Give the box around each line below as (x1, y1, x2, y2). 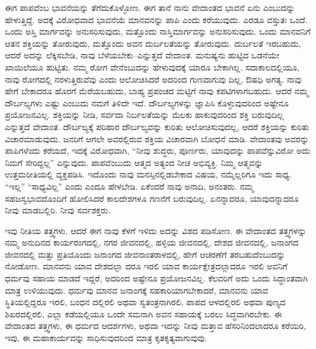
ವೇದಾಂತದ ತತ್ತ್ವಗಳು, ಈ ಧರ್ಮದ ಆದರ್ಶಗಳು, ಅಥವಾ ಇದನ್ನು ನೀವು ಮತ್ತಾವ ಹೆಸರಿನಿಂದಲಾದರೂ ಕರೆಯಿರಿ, (5, 319, 306, 332)
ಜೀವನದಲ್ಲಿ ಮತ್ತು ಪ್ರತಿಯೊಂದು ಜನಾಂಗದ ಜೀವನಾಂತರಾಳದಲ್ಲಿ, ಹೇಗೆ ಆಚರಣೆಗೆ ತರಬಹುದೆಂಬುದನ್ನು (5, 247, 286, 260)
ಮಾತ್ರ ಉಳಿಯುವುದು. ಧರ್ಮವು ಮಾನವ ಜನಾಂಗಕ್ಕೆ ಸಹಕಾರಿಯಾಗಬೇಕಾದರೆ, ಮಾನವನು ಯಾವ (5, 283, 269, 296)
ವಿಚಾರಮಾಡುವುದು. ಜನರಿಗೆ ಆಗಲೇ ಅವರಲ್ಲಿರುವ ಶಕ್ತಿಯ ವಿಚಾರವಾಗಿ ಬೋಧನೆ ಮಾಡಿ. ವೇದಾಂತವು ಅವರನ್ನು (5, 132, 309, 145)
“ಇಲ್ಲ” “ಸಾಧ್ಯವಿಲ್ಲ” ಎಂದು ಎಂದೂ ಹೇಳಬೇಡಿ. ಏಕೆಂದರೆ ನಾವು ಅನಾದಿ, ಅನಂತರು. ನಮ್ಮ (5, 179, 254, 192)
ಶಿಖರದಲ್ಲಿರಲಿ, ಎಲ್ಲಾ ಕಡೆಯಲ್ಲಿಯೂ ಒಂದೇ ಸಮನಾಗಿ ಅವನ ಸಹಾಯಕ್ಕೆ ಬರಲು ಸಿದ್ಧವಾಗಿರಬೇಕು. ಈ (5, 307, 282, 320)
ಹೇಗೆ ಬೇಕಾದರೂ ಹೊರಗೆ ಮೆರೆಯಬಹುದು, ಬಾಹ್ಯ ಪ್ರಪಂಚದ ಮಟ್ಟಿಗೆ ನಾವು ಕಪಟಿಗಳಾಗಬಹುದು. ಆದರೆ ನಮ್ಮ (5, 85, 309, 97)
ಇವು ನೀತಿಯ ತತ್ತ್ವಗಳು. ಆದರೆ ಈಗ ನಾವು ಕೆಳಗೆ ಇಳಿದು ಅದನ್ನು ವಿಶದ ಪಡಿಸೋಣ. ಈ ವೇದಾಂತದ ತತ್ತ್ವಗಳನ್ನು (5, 224, 307, 237)
